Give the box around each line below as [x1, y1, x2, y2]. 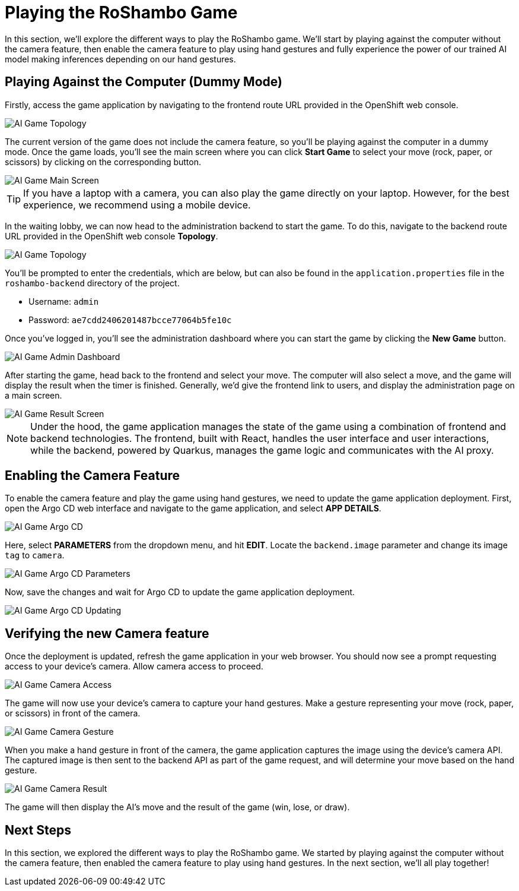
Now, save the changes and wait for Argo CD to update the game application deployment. [5, 587, 355, 598]
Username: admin [28, 296, 99, 307]
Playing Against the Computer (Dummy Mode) [5, 74, 282, 90]
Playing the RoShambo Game [5, 2, 238, 23]
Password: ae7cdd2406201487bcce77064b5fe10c [28, 314, 232, 325]
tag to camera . [5, 550, 65, 561]
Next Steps [5, 822, 71, 838]
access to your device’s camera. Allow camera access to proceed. [5, 661, 263, 672]
